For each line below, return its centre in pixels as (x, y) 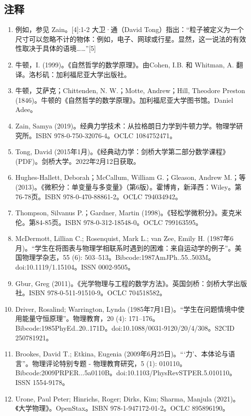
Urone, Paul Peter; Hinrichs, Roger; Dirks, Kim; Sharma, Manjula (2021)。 (127, 398)
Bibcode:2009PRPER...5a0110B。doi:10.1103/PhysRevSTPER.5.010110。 (126, 373)
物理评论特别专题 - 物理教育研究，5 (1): (94, 363)
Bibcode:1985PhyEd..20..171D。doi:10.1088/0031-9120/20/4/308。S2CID (125, 328)
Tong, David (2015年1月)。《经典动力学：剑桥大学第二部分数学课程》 (122, 152)
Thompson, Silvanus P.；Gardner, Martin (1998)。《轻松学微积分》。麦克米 (129, 213)
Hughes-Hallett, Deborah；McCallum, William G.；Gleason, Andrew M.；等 (130, 177)
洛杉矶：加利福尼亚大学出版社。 (80, 74)
